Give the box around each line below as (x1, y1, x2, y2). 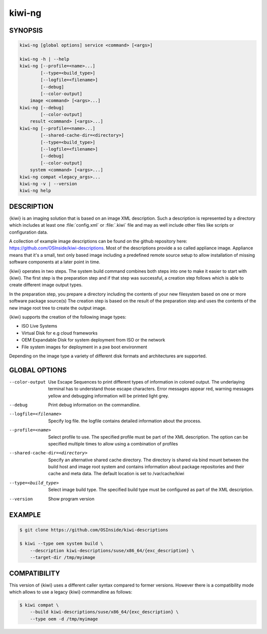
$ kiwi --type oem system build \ (19, 541, 103, 546)
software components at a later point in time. (9, 259, 101, 265)
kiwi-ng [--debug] (19, 104, 64, 110)
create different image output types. (9, 282, 83, 288)
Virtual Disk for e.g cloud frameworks (21, 330, 98, 336)
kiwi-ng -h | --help (19, 56, 69, 62)
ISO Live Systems (21, 323, 57, 329)
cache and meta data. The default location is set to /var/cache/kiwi (48, 471, 185, 477)
